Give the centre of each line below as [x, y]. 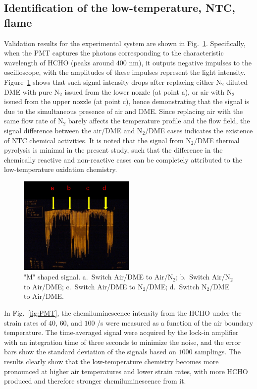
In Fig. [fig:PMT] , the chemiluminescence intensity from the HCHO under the [123, 312]
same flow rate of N [34, 121]
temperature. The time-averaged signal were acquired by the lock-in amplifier [121, 332]
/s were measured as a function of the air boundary [175, 322]
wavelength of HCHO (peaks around [59, 62]
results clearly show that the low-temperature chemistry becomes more [111, 361]
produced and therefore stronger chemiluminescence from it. [95, 381]
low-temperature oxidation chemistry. [61, 169]
